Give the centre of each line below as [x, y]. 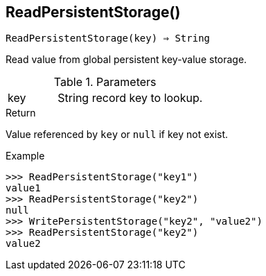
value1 [23, 188]
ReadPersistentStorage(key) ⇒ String [108, 38]
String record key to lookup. [130, 98]
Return [21, 113]
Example [25, 156]
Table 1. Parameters [105, 82]
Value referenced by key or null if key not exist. [117, 135]
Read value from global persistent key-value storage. [126, 60]
